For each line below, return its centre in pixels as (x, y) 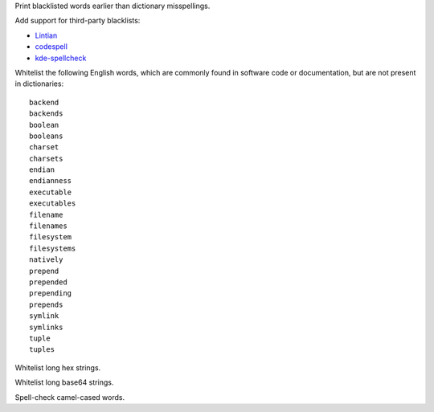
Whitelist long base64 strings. (64, 382)
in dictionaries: (39, 84)
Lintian (46, 35)
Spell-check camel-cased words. (70, 397)
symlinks (46, 327)
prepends (46, 304)
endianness (51, 181)
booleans (46, 136)
